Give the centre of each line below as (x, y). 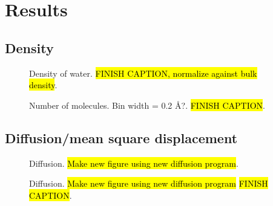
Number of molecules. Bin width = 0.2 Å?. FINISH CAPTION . (147, 105)
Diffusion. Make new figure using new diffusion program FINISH (149, 183)
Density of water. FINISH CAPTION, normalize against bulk (143, 73)
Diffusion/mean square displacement (121, 137)
